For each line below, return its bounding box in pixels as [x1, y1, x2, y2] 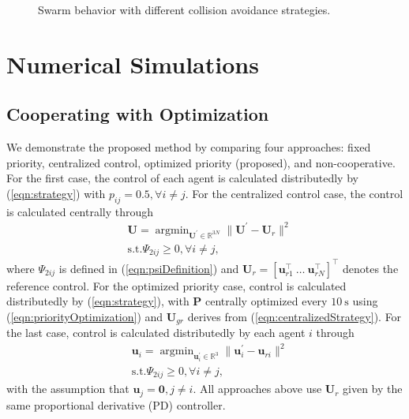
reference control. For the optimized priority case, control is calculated [6, 277, 347, 294]
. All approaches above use [193, 380, 322, 397]
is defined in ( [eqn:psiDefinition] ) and [58, 260, 239, 276]
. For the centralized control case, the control [185, 185, 403, 201]
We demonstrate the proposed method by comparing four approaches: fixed [6, 139, 371, 155]
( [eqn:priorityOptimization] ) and [6, 308, 163, 324]
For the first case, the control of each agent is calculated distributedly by [6, 170, 358, 186]
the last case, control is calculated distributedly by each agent [6, 324, 306, 341]
